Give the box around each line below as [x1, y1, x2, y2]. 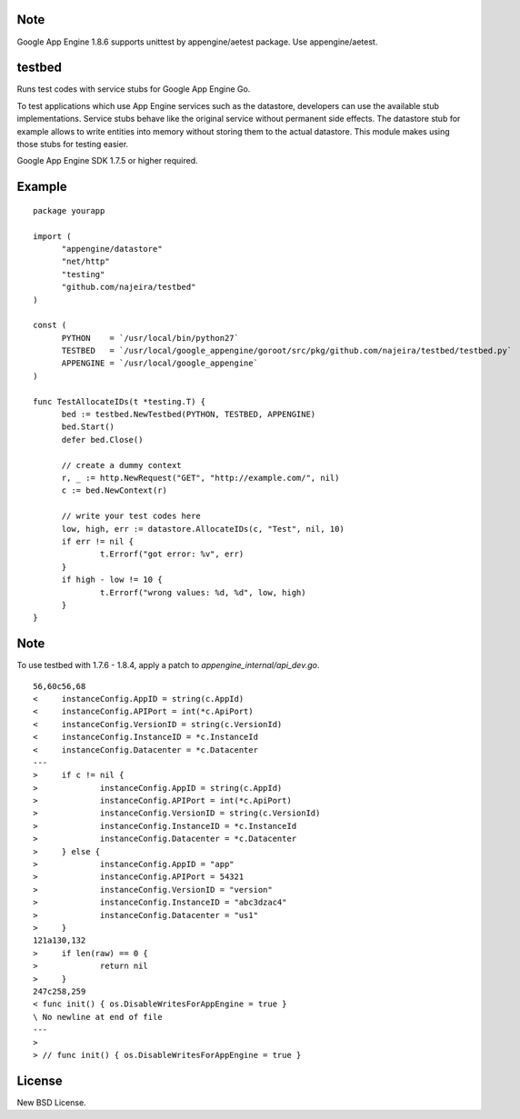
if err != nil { [61, 536, 135, 546]
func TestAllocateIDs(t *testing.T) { [33, 396, 206, 406]
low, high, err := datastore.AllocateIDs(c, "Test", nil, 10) [61, 524, 345, 534]
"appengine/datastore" [61, 244, 163, 254]
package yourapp [33, 205, 105, 215]
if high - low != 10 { [61, 574, 163, 585]
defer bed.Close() [61, 435, 144, 445]
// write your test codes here [61, 511, 202, 522]
